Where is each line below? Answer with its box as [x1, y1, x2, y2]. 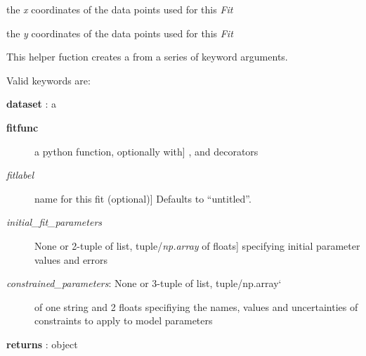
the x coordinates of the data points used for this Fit [6, 2, 233, 16]
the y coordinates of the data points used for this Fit [6, 25, 233, 40]
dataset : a [6, 96, 57, 111]
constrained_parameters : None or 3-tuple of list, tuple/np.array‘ [6, 276, 282, 291]
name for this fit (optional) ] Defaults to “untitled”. [34, 191, 251, 205]
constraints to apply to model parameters [34, 313, 213, 328]
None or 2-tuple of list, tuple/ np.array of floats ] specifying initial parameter [34, 238, 360, 253]
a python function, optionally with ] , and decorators [34, 144, 259, 158]
